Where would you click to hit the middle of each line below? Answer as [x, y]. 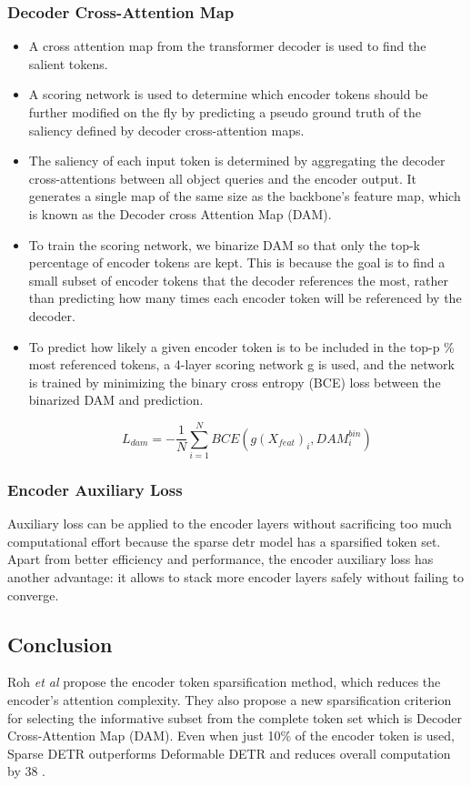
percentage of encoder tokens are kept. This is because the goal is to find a [237, 262]
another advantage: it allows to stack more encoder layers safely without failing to [236, 577]
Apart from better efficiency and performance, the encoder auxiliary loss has [220, 559]
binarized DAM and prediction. [116, 400]
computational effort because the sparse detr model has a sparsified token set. [224, 541]
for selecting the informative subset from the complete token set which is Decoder [235, 717]
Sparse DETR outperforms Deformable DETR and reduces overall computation [229, 753]
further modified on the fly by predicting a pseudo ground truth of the [225, 112]
